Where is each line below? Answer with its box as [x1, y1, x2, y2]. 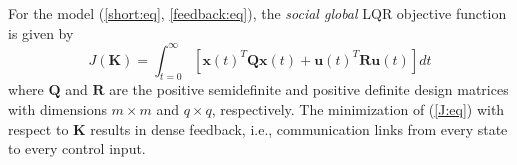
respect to [8, 118, 69, 139]
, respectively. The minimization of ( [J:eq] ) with [211, 99, 505, 120]
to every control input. [8, 138, 146, 159]
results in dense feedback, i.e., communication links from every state [90, 118, 508, 139]
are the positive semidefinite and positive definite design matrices [109, 79, 509, 100]
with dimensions [8, 99, 107, 120]
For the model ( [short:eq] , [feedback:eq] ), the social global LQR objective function [8, 3, 507, 23]
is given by [8, 22, 74, 43]
